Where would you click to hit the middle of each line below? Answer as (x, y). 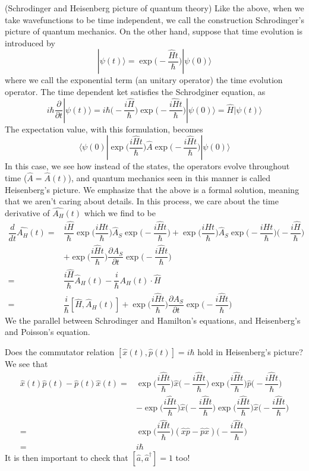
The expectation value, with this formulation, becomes (104, 129)
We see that (26, 363)
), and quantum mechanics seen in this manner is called (169, 177)
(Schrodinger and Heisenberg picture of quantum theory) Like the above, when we (154, 8)
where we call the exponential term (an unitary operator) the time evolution (144, 80)
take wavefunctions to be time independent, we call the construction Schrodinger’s (154, 19)
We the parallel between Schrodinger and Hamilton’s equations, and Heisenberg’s (153, 320)
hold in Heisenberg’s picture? (250, 352)
